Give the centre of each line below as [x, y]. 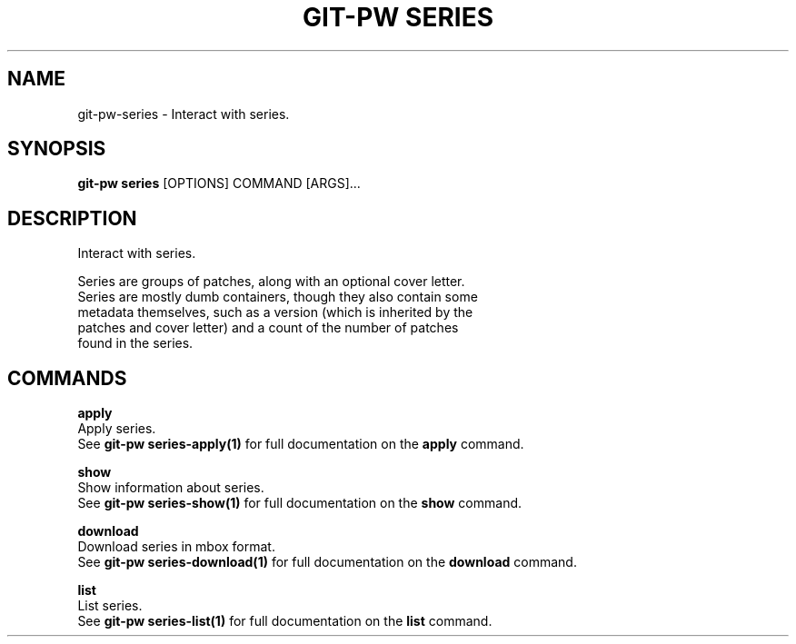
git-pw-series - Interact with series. [184, 114]
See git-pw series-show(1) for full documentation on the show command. [300, 503]
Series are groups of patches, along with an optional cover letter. [271, 282]
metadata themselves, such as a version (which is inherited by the [275, 312]
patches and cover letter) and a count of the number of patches [268, 328]
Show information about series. [171, 488]
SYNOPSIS [57, 149]
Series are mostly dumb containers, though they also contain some [278, 297]
